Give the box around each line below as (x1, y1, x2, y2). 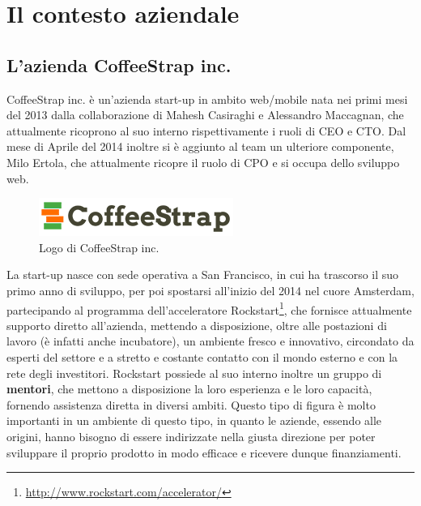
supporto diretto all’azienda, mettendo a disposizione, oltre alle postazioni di (6, 316, 387, 333)
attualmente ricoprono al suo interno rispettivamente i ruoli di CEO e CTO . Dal (6, 122, 406, 139)
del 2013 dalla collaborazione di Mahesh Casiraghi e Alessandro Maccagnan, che (6, 106, 404, 123)
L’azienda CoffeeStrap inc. (6, 52, 232, 77)
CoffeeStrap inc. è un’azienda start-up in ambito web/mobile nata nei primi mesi (6, 90, 408, 107)
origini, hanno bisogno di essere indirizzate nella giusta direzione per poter (6, 427, 376, 444)
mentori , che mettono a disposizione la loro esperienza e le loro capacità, (6, 380, 372, 397)
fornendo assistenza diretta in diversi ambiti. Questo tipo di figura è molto (6, 396, 376, 413)
